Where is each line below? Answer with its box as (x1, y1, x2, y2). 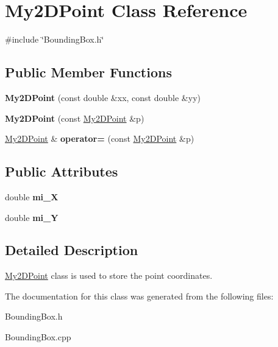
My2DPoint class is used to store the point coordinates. (5, 269, 213, 282)
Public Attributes (5, 162, 118, 181)
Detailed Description (5, 240, 138, 259)
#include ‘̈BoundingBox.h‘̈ (5, 33, 104, 46)
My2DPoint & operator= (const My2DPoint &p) (5, 132, 194, 145)
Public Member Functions (5, 63, 172, 82)
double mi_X (5, 190, 59, 203)
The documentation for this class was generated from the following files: (5, 289, 274, 302)
